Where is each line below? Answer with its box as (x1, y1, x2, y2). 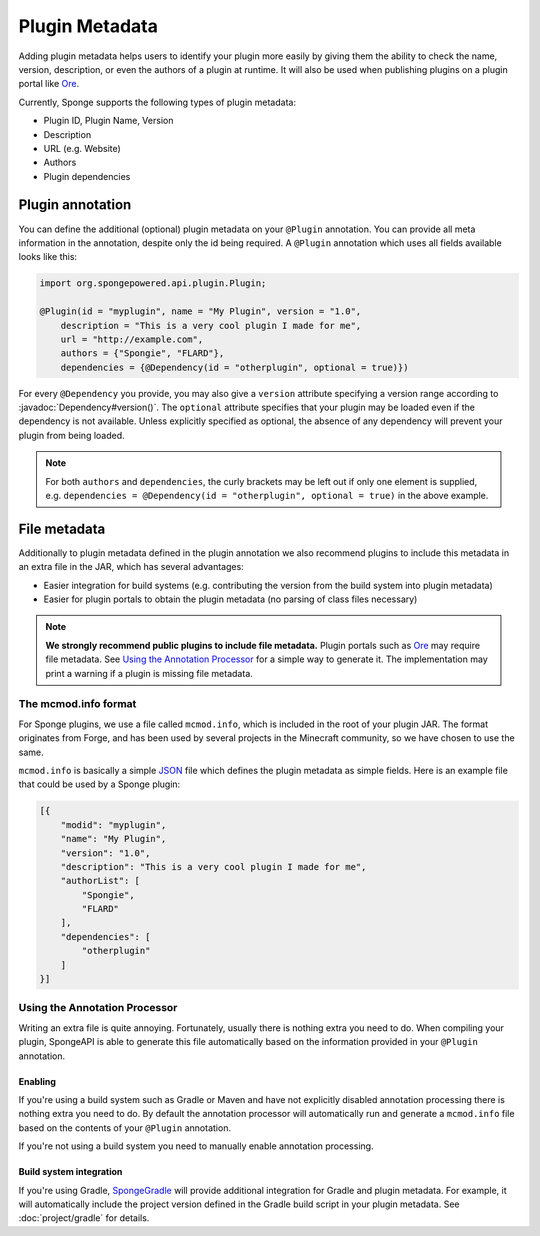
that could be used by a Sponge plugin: (18, 778, 181, 790)
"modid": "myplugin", (60, 819, 167, 830)
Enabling (18, 1075, 57, 1087)
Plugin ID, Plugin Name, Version (43, 115, 174, 127)
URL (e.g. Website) (43, 142, 122, 154)
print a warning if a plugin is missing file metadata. (45, 667, 254, 679)
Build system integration (18, 1166, 123, 1178)
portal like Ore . (18, 78, 80, 90)
